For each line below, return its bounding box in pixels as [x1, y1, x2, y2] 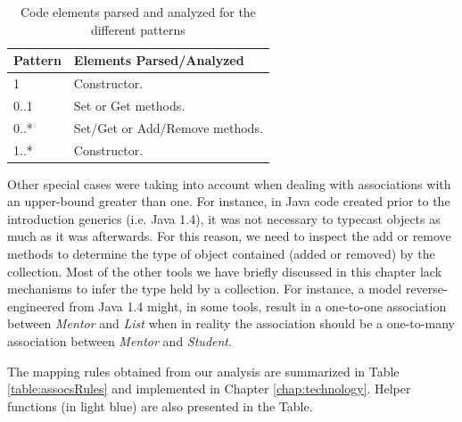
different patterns [90, 20, 186, 38]
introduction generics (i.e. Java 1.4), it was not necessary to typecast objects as [7, 209, 441, 228]
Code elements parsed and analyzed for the [20, 3, 256, 21]
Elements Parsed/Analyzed [73, 51, 244, 70]
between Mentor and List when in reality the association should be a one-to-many [7, 314, 455, 333]
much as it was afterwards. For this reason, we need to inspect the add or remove [7, 227, 451, 245]
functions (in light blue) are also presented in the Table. [7, 396, 313, 415]
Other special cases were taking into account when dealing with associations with [7, 174, 451, 193]
